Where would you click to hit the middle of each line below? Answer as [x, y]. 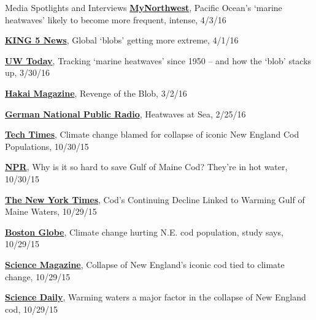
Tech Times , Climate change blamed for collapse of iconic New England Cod [152, 134]
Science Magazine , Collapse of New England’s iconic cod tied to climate [145, 264]
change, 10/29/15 [38, 276]
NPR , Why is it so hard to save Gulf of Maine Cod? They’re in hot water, [146, 167]
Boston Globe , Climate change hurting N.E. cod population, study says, [144, 232]
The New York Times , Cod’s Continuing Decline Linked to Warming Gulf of [155, 199]
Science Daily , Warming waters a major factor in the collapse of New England [156, 297]
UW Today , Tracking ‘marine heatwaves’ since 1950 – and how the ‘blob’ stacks [158, 60]
